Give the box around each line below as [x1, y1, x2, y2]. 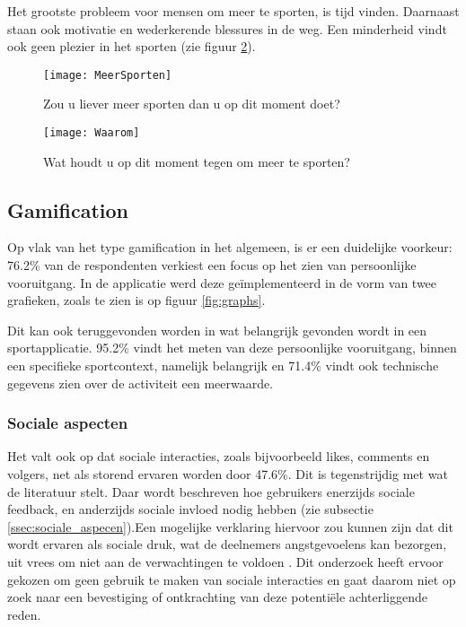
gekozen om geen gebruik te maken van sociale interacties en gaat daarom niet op [7, 570, 456, 588]
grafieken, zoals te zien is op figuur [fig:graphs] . [7, 291, 266, 309]
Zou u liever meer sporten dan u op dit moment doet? [43, 94, 340, 113]
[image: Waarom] [43, 126, 140, 140]
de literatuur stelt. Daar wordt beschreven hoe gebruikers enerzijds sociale [7, 482, 415, 501]
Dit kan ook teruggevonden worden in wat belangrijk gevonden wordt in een [7, 320, 427, 339]
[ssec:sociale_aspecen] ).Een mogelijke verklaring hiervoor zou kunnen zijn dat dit [7, 517, 453, 536]
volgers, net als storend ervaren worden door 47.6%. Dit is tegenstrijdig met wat [7, 465, 448, 483]
